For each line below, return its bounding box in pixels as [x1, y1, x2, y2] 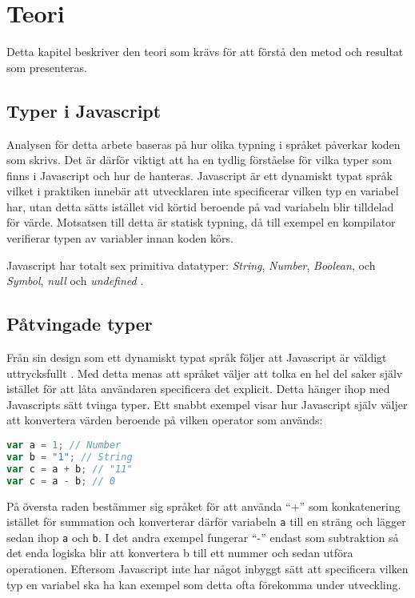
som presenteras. [6, 58, 88, 75]
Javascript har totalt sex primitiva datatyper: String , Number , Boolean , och [6, 256, 376, 273]
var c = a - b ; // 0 [6, 475, 116, 487]
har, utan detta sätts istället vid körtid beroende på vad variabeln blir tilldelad [6, 198, 394, 215]
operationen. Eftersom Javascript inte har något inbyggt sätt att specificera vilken [6, 560, 409, 577]
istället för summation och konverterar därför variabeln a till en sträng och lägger [6, 513, 406, 530]
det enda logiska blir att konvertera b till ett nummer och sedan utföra [6, 544, 353, 561]
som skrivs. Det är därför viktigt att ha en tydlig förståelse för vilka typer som [6, 151, 392, 168]
